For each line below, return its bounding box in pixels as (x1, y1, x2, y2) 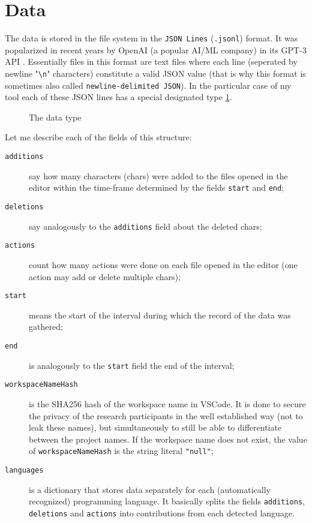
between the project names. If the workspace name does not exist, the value (29, 432, 307, 445)
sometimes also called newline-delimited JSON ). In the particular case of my (5, 79, 292, 91)
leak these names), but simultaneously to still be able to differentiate (29, 421, 282, 434)
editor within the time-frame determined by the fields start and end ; (29, 181, 284, 194)
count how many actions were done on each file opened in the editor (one (29, 258, 298, 270)
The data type (29, 110, 82, 123)
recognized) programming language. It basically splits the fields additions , (29, 495, 305, 507)
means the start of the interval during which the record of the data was (29, 308, 291, 321)
